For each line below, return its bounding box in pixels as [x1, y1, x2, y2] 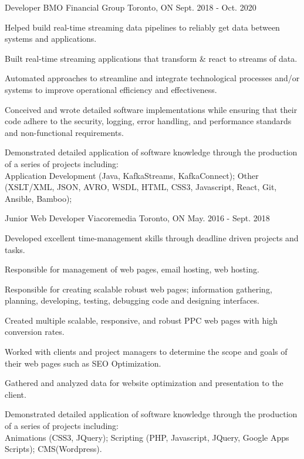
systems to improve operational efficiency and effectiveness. [5, 83, 217, 95]
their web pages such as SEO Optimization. [5, 357, 161, 369]
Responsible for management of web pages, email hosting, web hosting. [5, 263, 259, 275]
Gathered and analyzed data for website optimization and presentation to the [5, 377, 283, 389]
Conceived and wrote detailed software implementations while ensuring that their [5, 103, 298, 115]
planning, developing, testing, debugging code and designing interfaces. [5, 294, 259, 307]
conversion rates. [5, 325, 65, 338]
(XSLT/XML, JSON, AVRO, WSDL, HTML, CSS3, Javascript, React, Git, [5, 181, 277, 193]
